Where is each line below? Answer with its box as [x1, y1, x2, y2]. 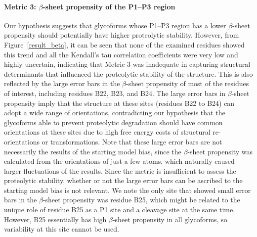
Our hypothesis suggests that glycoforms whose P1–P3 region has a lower [4, 20, 226, 30]
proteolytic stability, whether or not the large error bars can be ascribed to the [4, 175, 243, 186]
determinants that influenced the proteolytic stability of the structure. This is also [4, 68, 253, 79]
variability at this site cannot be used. [4, 224, 119, 234]
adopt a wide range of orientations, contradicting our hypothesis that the [4, 107, 225, 118]
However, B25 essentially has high [4, 214, 107, 224]
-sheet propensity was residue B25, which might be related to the [43, 194, 240, 205]
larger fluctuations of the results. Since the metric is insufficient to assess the [4, 165, 236, 176]
